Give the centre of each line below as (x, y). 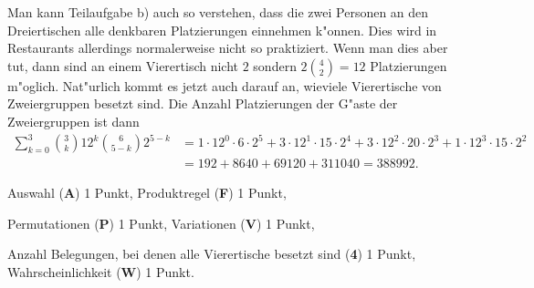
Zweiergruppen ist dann (73, 121)
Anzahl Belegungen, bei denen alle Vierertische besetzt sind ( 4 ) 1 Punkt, (212, 254)
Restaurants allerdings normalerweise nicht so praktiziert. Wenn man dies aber (228, 48)
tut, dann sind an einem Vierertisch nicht (123, 65)
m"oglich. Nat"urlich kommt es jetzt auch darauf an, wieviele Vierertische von (225, 85)
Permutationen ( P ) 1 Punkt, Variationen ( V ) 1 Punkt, (161, 223)
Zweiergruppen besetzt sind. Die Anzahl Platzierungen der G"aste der (203, 103)
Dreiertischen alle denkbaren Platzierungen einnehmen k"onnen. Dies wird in (222, 30)
